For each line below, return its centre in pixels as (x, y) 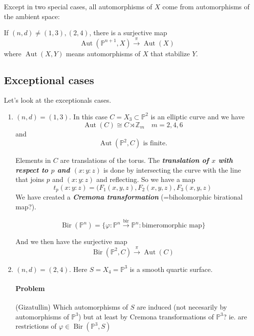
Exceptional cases (49, 79)
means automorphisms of (103, 53)
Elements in (33, 160)
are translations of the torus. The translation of (135, 160)
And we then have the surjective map (71, 241)
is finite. (155, 144)
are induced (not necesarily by (182, 307)
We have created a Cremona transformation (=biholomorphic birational (129, 197)
